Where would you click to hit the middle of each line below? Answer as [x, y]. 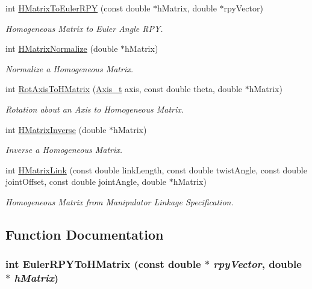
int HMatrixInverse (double [56, 129]
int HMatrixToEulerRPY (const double [78, 8]
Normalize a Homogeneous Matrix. [69, 68]
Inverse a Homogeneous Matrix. [64, 150]
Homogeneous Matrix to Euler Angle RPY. [84, 28]
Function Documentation [85, 234]
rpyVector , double [257, 264]
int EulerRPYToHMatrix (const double [103, 264]
